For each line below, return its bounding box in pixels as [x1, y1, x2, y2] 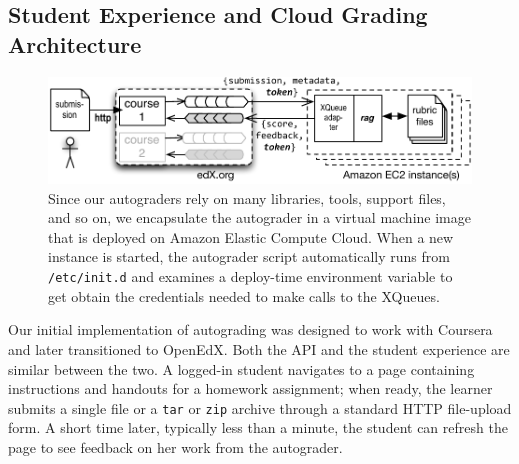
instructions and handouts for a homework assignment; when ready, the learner [8, 378, 493, 399]
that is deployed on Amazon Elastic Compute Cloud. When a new [48, 226, 454, 247]
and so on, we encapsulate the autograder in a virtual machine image [48, 207, 471, 228]
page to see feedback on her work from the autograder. [8, 436, 343, 457]
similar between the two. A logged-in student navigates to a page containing [8, 358, 475, 379]
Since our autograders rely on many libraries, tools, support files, [48, 187, 446, 208]
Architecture [8, 28, 142, 59]
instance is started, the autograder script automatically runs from [48, 246, 450, 267]
